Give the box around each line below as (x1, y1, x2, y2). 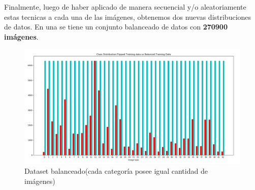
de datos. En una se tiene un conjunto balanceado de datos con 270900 (4, 21, 228, 32)
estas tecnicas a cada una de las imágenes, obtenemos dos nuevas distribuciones (4, 11, 251, 22)
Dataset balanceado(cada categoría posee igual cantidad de (24, 166, 208, 176)
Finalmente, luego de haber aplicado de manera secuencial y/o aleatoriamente (4, 2, 246, 12)
